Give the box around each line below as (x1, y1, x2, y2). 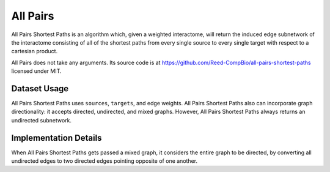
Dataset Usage (11, 83, 69, 94)
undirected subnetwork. (11, 116, 72, 124)
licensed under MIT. (11, 67, 62, 75)
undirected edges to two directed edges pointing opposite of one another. (11, 157, 198, 165)
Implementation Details (11, 132, 102, 143)
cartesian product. (11, 48, 58, 55)
